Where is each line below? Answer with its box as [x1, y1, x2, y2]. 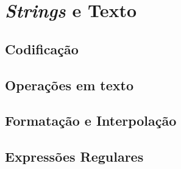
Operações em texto [5, 75, 134, 94]
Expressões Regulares [5, 147, 144, 166]
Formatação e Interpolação [5, 111, 177, 130]
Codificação [5, 39, 79, 58]
